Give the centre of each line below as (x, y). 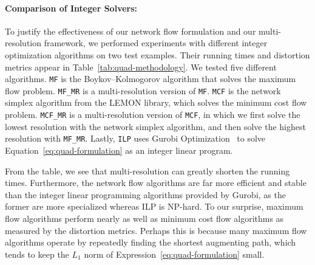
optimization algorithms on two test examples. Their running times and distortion (157, 54)
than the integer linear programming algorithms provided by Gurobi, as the (145, 194)
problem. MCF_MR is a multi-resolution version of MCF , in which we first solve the (153, 115)
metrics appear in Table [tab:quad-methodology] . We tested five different (141, 67)
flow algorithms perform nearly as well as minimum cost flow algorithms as (144, 218)
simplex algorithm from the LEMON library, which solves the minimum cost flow (156, 102)
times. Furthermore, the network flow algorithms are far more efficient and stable (156, 183)
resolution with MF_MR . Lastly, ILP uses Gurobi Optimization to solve (135, 138)
